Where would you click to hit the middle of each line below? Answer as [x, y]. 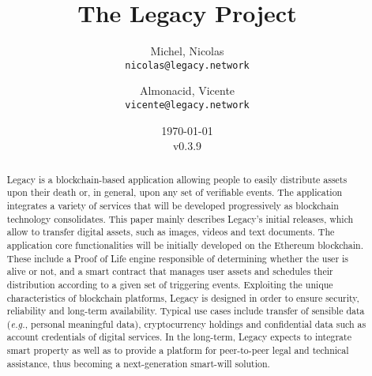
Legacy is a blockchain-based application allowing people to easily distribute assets [177, 179]
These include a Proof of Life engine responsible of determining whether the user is [177, 258]
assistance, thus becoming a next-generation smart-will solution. [138, 363]
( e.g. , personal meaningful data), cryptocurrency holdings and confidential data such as [186, 323]
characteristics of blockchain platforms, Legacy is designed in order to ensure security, [183, 297]
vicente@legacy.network [187, 105]
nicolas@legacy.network [187, 65]
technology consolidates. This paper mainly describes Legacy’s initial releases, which [180, 218]
